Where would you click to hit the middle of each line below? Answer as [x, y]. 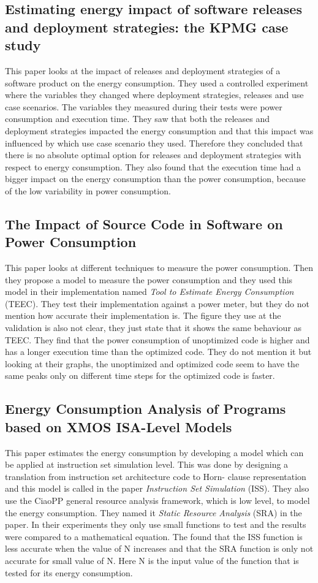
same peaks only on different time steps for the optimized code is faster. [140, 375]
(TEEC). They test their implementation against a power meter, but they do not [157, 303]
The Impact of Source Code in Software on [144, 223]
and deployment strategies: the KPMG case [147, 27]
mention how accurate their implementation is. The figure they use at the [143, 315]
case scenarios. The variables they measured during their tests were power [144, 106]
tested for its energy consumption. [69, 572]
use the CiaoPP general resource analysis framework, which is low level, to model [157, 501]
